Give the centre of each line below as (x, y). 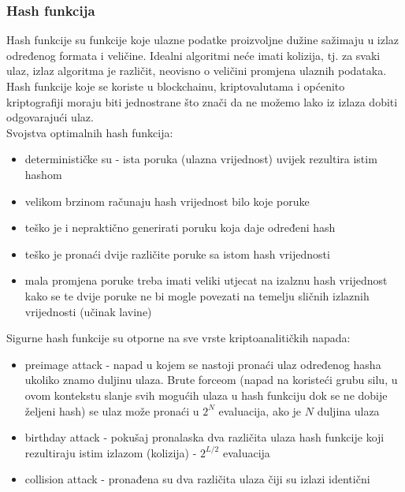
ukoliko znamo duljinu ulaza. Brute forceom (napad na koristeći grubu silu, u (211, 380)
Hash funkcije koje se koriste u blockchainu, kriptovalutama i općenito (176, 86)
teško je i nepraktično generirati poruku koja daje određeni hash (180, 227)
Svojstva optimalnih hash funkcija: (90, 132)
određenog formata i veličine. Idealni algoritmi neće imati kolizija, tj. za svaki (193, 55)
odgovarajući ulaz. (50, 117)
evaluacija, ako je (260, 410)
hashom (43, 174)
